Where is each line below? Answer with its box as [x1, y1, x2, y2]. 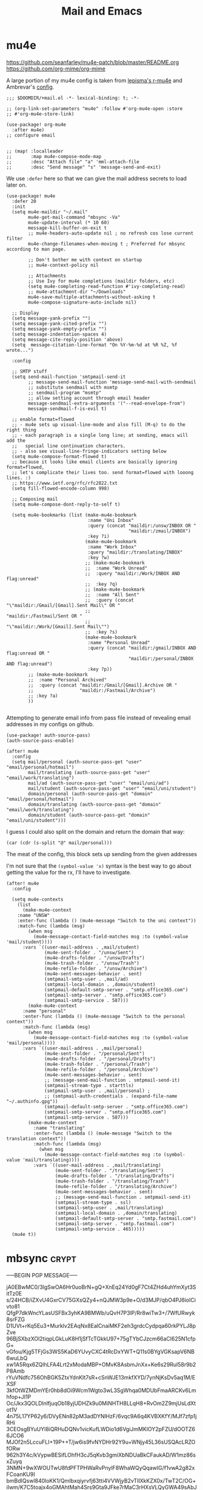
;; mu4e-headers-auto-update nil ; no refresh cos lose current [28, 230, 194, 236]
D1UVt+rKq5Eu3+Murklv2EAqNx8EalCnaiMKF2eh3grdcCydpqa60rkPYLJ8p [6, 1322, 196, 1329]
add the [6, 438, 26, 444]
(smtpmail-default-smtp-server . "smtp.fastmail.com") [55, 1215, 197, 1221]
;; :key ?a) [28, 693, 59, 699]
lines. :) [6, 475, 32, 481]
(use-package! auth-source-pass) [6, 732, 91, 738]
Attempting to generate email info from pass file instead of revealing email [6, 714, 191, 721]
